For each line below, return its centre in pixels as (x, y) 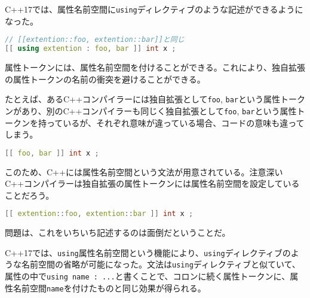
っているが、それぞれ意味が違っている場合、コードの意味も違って (175, 122)
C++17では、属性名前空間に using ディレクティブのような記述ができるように (154, 9)
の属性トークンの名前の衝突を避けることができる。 (105, 79)
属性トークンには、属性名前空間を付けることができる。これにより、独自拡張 (155, 67)
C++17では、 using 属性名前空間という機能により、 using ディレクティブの (148, 252)
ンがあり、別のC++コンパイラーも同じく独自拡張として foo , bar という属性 (151, 110)
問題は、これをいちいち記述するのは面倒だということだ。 (118, 232)
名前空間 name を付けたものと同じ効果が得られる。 (109, 288)
